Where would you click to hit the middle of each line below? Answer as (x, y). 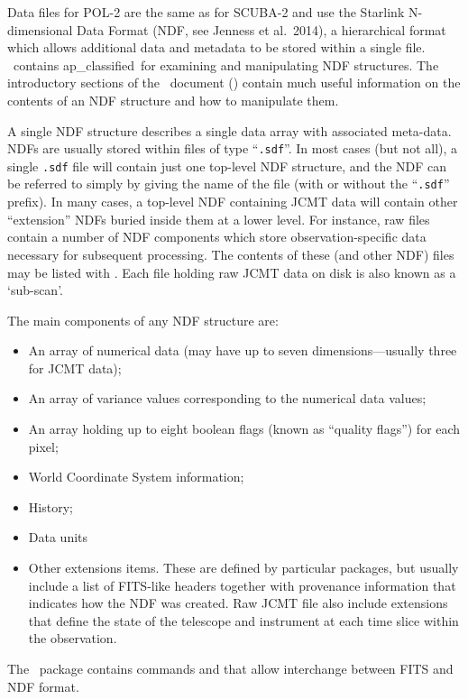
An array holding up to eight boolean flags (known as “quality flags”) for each (244, 429)
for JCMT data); (75, 368)
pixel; (43, 446)
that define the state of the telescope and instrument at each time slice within (243, 620)
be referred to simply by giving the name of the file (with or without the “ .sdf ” (229, 184)
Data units (58, 537)
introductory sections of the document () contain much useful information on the (234, 83)
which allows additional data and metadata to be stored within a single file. (216, 47)
